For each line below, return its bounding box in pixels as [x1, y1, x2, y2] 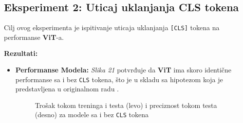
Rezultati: [4, 48, 38, 58]
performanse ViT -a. [4, 32, 64, 42]
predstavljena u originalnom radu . [15, 84, 119, 94]
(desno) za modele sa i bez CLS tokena [35, 109, 149, 120]
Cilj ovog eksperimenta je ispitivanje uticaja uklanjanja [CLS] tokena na [4, 22, 220, 33]
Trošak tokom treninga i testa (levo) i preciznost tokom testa [35, 100, 217, 110]
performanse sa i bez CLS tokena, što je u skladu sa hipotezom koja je [15, 74, 223, 84]
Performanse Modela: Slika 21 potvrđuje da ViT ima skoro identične [15, 65, 232, 75]
